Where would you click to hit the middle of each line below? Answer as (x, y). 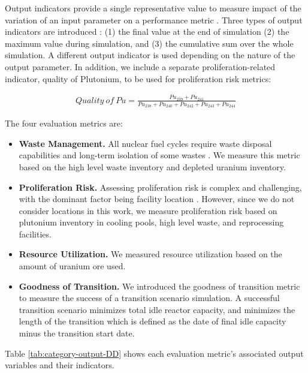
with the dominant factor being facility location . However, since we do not (157, 199)
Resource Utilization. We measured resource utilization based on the (150, 254)
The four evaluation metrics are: (64, 123)
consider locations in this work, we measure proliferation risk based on (148, 210)
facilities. (35, 234)
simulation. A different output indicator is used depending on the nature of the (150, 55)
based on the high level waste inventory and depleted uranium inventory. (152, 166)
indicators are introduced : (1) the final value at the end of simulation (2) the (147, 31)
